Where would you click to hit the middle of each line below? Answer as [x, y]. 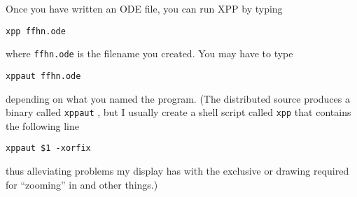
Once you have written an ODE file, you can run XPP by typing [144, 8]
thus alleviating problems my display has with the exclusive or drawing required [177, 171]
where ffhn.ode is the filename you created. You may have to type [149, 53]
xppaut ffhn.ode [43, 76]
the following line [43, 125]
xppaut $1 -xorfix [48, 148]
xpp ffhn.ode [36, 31]
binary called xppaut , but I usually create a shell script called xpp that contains [178, 112]
